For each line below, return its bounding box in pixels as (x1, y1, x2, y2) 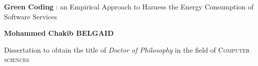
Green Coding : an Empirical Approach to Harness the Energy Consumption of (4, 1, 254, 11)
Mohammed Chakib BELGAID (4, 28, 114, 38)
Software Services (4, 11, 57, 21)
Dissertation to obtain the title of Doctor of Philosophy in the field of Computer (4, 44, 250, 55)
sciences (4, 54, 29, 65)
